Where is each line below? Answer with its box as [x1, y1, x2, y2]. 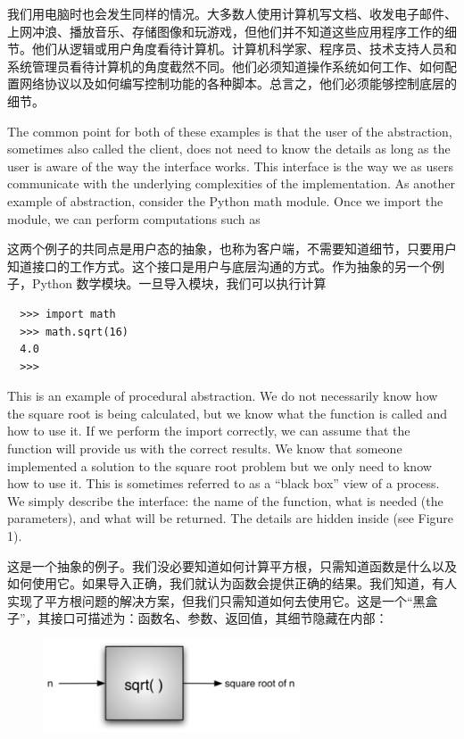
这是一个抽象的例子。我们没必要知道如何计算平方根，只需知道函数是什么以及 [7, 556, 457, 575]
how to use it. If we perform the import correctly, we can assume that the [7, 421, 410, 440]
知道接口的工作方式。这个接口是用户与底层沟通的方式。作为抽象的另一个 [7, 256, 432, 275]
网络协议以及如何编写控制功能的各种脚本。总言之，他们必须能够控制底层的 [19, 74, 457, 93]
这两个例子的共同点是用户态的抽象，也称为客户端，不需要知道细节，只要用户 [7, 239, 457, 258]
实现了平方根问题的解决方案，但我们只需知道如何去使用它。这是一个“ [7, 591, 413, 610]
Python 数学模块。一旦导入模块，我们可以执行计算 [31, 274, 327, 293]
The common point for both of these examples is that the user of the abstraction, [7, 121, 452, 140]
